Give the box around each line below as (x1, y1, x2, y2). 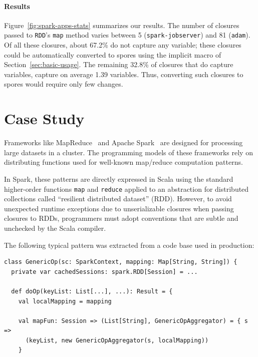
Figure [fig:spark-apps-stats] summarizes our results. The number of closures (4, 20, 239, 30)
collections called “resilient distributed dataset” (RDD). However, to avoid (4, 193, 232, 204)
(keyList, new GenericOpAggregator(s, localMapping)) (25, 336, 209, 344)
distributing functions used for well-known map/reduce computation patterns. (4, 157, 243, 167)
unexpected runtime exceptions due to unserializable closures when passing (4, 203, 234, 213)
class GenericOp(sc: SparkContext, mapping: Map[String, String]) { (4, 258, 237, 266)
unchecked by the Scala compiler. (4, 222, 106, 233)
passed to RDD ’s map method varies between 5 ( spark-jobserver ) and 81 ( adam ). (4, 30, 250, 40)
